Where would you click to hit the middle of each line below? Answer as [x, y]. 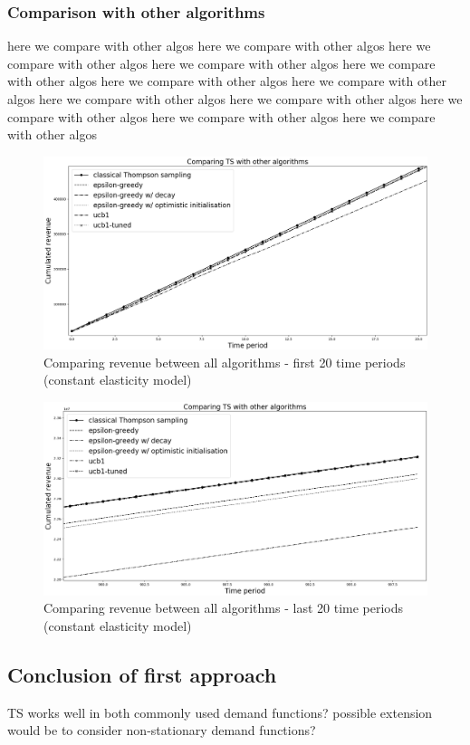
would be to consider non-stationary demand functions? [162, 730]
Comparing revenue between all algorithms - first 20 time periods [225, 362]
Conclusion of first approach [142, 675]
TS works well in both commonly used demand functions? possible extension [220, 712]
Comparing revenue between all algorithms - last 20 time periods [224, 608]
